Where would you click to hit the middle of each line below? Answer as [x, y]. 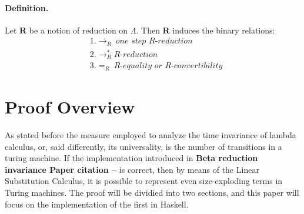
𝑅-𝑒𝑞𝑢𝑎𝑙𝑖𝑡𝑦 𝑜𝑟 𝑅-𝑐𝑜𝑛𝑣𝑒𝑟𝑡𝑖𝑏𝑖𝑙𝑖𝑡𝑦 [168, 66]
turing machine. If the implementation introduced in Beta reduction [131, 158]
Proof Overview [70, 107]
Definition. [27, 7]
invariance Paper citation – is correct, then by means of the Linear [132, 169]
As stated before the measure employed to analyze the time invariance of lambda [151, 135]
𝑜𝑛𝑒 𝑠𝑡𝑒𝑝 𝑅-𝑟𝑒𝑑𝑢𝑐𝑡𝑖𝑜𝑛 [154, 41]
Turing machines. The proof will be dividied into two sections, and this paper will [152, 193]
